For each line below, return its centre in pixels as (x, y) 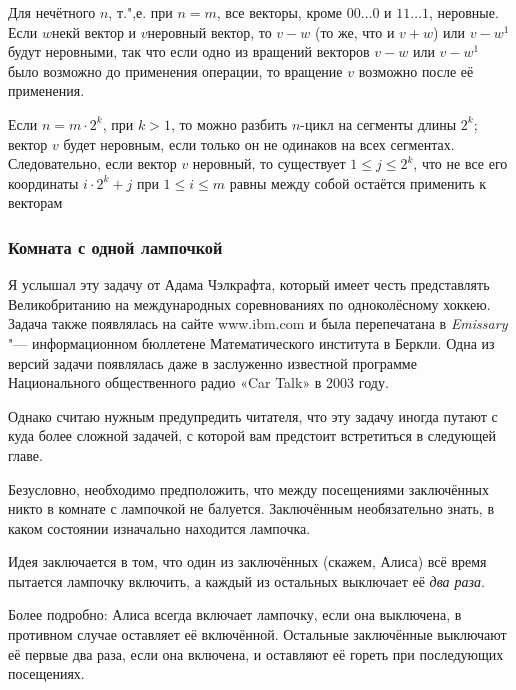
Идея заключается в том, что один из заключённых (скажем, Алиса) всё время (247, 561)
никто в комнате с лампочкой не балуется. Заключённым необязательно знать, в (251, 508)
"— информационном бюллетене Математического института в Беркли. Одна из (251, 342)
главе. (25, 454)
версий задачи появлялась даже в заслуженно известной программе (212, 362)
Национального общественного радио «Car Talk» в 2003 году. (198, 382)
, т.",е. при (140, 12)
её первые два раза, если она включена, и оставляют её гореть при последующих (256, 653)
